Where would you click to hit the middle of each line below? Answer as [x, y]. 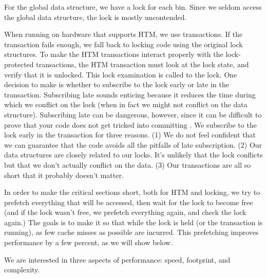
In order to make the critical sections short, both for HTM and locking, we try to [132, 192]
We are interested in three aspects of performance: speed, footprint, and [117, 259]
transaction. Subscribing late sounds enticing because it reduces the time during [130, 94]
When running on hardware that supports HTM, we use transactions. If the [123, 34]
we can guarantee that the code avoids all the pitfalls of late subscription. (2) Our [133, 144]
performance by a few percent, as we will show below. [89, 242]
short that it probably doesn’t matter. [64, 175]
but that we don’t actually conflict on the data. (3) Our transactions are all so [128, 164]
